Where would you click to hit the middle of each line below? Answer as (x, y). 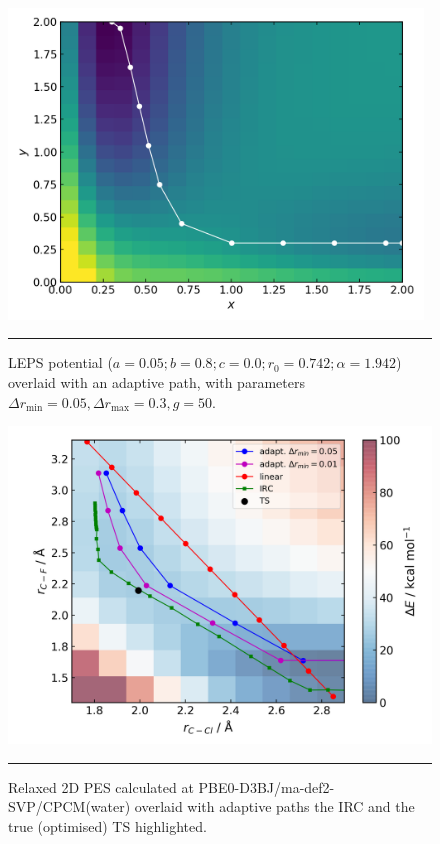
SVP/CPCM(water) (69, 806)
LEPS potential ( (60, 362)
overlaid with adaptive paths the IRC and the (274, 806)
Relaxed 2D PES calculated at (101, 786)
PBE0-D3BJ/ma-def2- (266, 786)
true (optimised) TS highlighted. (107, 825)
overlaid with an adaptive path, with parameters (156, 381)
